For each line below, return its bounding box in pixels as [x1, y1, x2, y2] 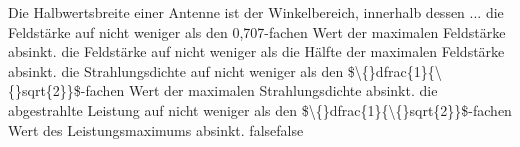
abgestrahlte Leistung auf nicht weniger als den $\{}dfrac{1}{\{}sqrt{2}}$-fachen [8, 99, 512, 120]
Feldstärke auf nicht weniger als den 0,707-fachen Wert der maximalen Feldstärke [8, 21, 506, 42]
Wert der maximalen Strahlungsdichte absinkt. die [129, 80, 438, 101]
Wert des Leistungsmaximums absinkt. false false [8, 119, 304, 140]
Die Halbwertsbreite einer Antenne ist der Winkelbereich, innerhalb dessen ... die [8, 2, 504, 22]
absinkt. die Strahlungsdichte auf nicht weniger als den [8, 60, 344, 81]
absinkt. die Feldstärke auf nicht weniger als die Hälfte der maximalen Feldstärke [8, 41, 505, 62]
